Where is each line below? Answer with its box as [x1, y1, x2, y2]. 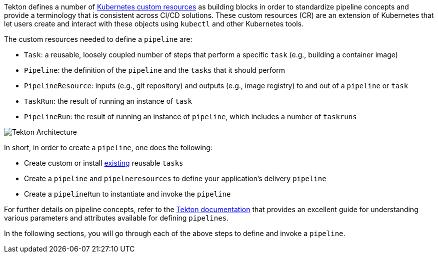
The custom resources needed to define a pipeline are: [4, 35, 192, 43]
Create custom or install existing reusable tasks [24, 159, 183, 167]
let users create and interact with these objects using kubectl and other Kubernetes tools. [4, 19, 304, 28]
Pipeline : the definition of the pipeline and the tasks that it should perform [24, 66, 285, 74]
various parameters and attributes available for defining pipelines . [4, 214, 229, 222]
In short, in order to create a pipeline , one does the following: [4, 143, 212, 152]
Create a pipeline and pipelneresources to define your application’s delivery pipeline [24, 174, 326, 183]
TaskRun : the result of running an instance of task [24, 97, 192, 105]
